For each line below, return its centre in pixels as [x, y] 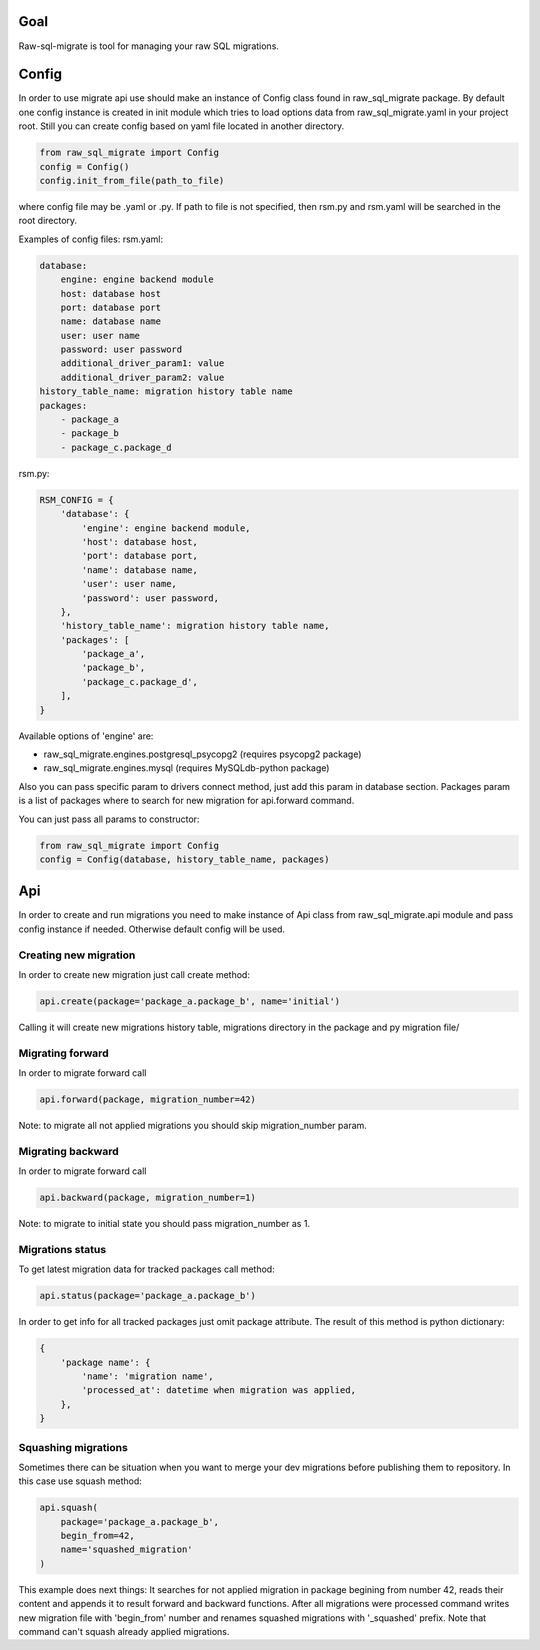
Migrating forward [63, 1053]
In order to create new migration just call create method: [134, 974]
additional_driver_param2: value [142, 377]
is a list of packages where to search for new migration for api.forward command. [186, 801]
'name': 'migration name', [147, 1376]
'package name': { [105, 1362]
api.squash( [69, 1508]
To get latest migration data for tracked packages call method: [146, 1269]
